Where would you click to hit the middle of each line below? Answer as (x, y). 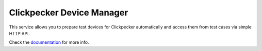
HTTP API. (19, 33)
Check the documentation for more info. (49, 42)
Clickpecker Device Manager (69, 13)
